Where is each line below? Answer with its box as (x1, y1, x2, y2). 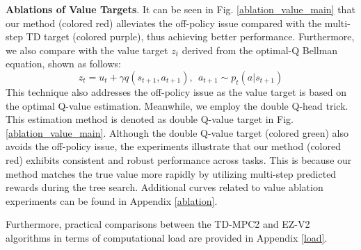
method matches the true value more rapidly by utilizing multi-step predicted (6, 166, 337, 181)
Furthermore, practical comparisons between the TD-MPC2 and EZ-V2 (6, 217, 310, 231)
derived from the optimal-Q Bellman (182, 42, 338, 57)
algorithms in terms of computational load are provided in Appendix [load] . (6, 230, 328, 244)
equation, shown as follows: (6, 56, 121, 71)
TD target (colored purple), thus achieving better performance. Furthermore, (26, 29, 355, 44)
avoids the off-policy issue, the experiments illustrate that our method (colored (6, 139, 341, 153)
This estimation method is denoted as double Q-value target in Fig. (6, 112, 294, 126)
